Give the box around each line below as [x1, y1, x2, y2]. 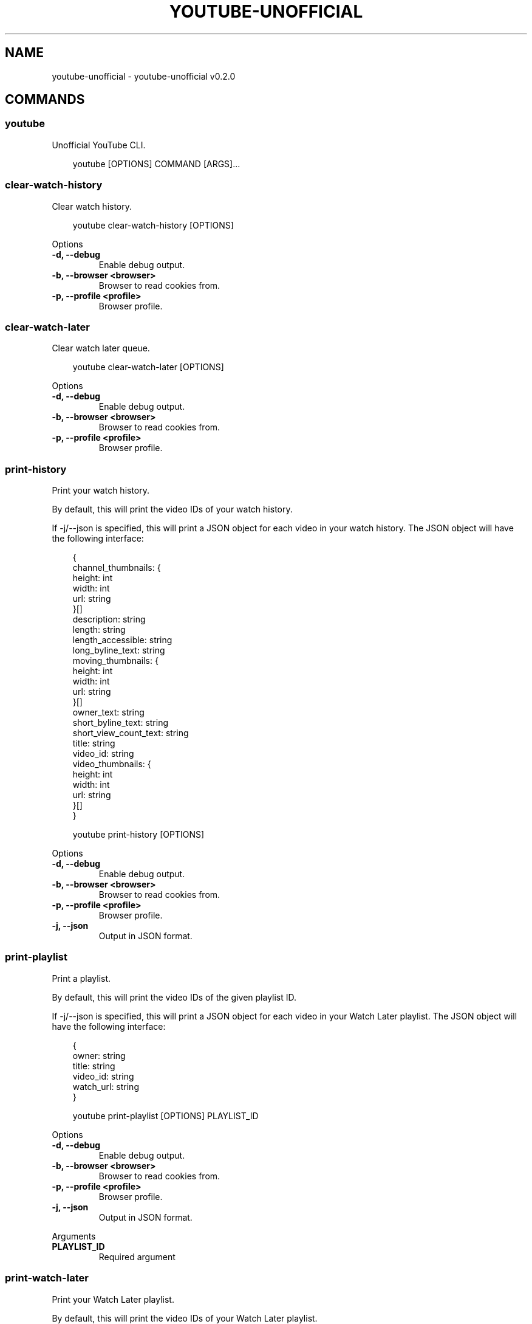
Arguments [52, 1230, 96, 1241]
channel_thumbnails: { [72, 562, 161, 573]
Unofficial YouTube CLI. [52, 139, 146, 150]
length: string [72, 624, 126, 635]
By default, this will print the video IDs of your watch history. [52, 504, 293, 515]
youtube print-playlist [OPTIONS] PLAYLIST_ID [72, 1110, 259, 1121]
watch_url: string [72, 1081, 139, 1092]
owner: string [72, 1050, 126, 1061]
